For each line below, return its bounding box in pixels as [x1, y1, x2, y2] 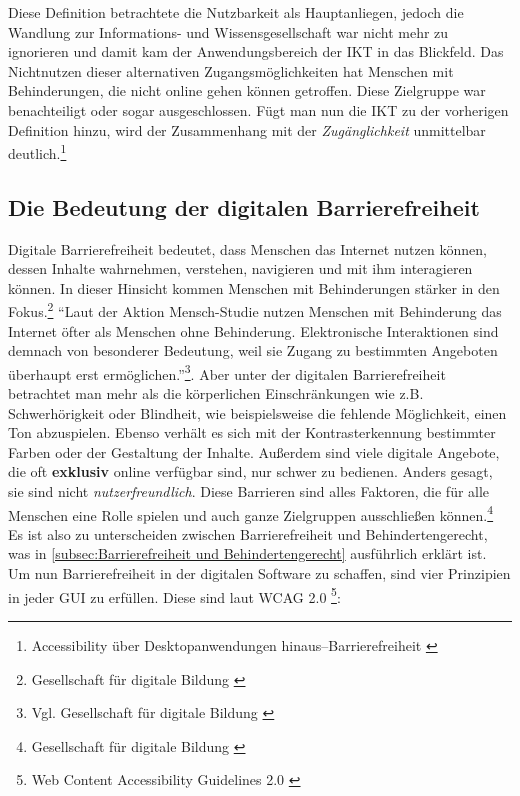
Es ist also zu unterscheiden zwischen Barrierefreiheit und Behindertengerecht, [8, 523, 488, 544]
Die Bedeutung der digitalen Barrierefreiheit [8, 191, 480, 222]
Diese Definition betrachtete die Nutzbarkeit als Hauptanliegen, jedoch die [8, 2, 464, 22]
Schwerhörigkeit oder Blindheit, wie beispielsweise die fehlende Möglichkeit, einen [8, 402, 507, 423]
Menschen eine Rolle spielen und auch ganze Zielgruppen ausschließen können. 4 [8, 501, 494, 525]
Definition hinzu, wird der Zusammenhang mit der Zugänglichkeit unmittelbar [8, 119, 486, 140]
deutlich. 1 [8, 140, 67, 163]
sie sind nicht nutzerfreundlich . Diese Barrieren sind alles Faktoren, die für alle [8, 481, 490, 502]
